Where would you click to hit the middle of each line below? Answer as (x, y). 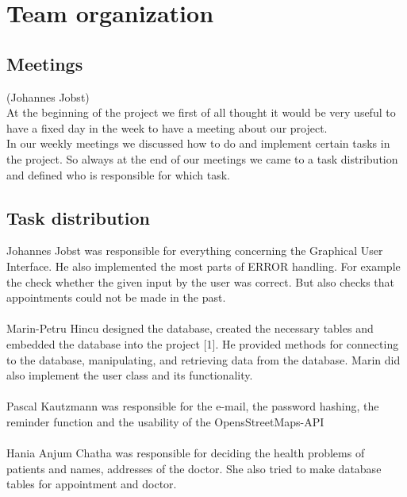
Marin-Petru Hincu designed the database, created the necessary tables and (190, 328)
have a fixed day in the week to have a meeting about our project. (167, 127)
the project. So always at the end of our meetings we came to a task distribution (202, 158)
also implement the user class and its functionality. (130, 375)
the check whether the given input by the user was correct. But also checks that (201, 281)
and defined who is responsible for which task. (118, 174)
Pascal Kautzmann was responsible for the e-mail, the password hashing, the (193, 406)
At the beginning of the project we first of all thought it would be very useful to (201, 112)
